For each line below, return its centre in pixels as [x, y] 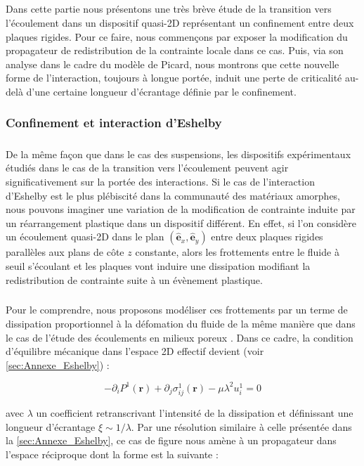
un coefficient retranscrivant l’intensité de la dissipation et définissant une [195, 413]
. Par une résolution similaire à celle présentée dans [241, 426]
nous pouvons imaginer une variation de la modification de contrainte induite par [181, 209]
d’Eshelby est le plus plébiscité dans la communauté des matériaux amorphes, [173, 195]
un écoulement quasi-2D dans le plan [85, 237]
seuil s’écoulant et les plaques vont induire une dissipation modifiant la [158, 265]
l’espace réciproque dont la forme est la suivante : [112, 454]
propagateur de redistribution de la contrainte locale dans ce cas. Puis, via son [175, 50]
